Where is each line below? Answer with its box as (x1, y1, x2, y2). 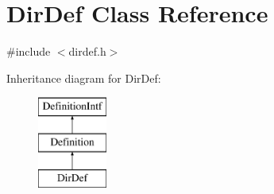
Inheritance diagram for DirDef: (6, 69, 161, 86)
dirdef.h (68, 43, 106, 60)
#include (6, 43, 51, 60)
